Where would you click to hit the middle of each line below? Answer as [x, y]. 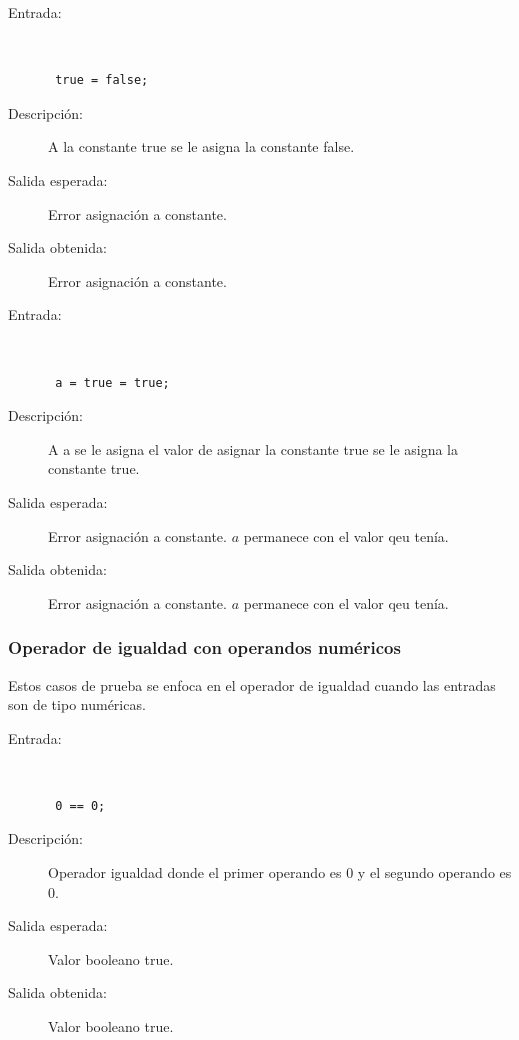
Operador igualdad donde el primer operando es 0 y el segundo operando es [280, 872]
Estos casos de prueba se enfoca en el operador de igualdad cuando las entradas [252, 684]
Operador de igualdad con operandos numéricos [204, 647]
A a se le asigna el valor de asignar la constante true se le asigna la [253, 448]
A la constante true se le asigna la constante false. [201, 146]
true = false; [102, 80]
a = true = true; [112, 382]
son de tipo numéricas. [77, 704]
